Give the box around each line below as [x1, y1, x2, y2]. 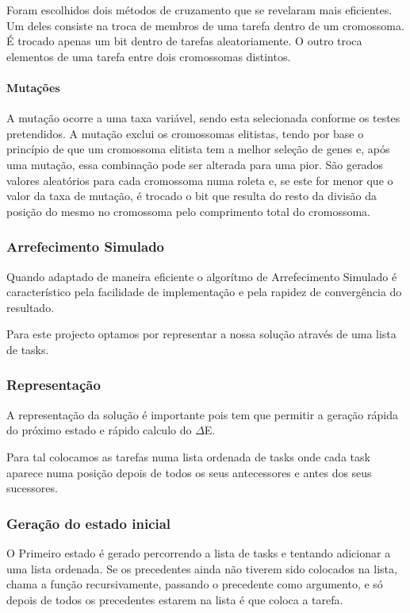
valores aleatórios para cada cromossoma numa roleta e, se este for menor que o [6, 172, 393, 188]
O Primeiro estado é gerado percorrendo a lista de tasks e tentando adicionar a [6, 544, 391, 561]
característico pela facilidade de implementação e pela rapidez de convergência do [6, 283, 402, 300]
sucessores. [6, 480, 58, 496]
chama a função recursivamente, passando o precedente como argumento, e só [6, 576, 383, 592]
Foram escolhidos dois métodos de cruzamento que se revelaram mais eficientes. [6, 2, 393, 17]
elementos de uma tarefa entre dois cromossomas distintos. [6, 48, 291, 64]
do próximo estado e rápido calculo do [6, 422, 192, 438]
